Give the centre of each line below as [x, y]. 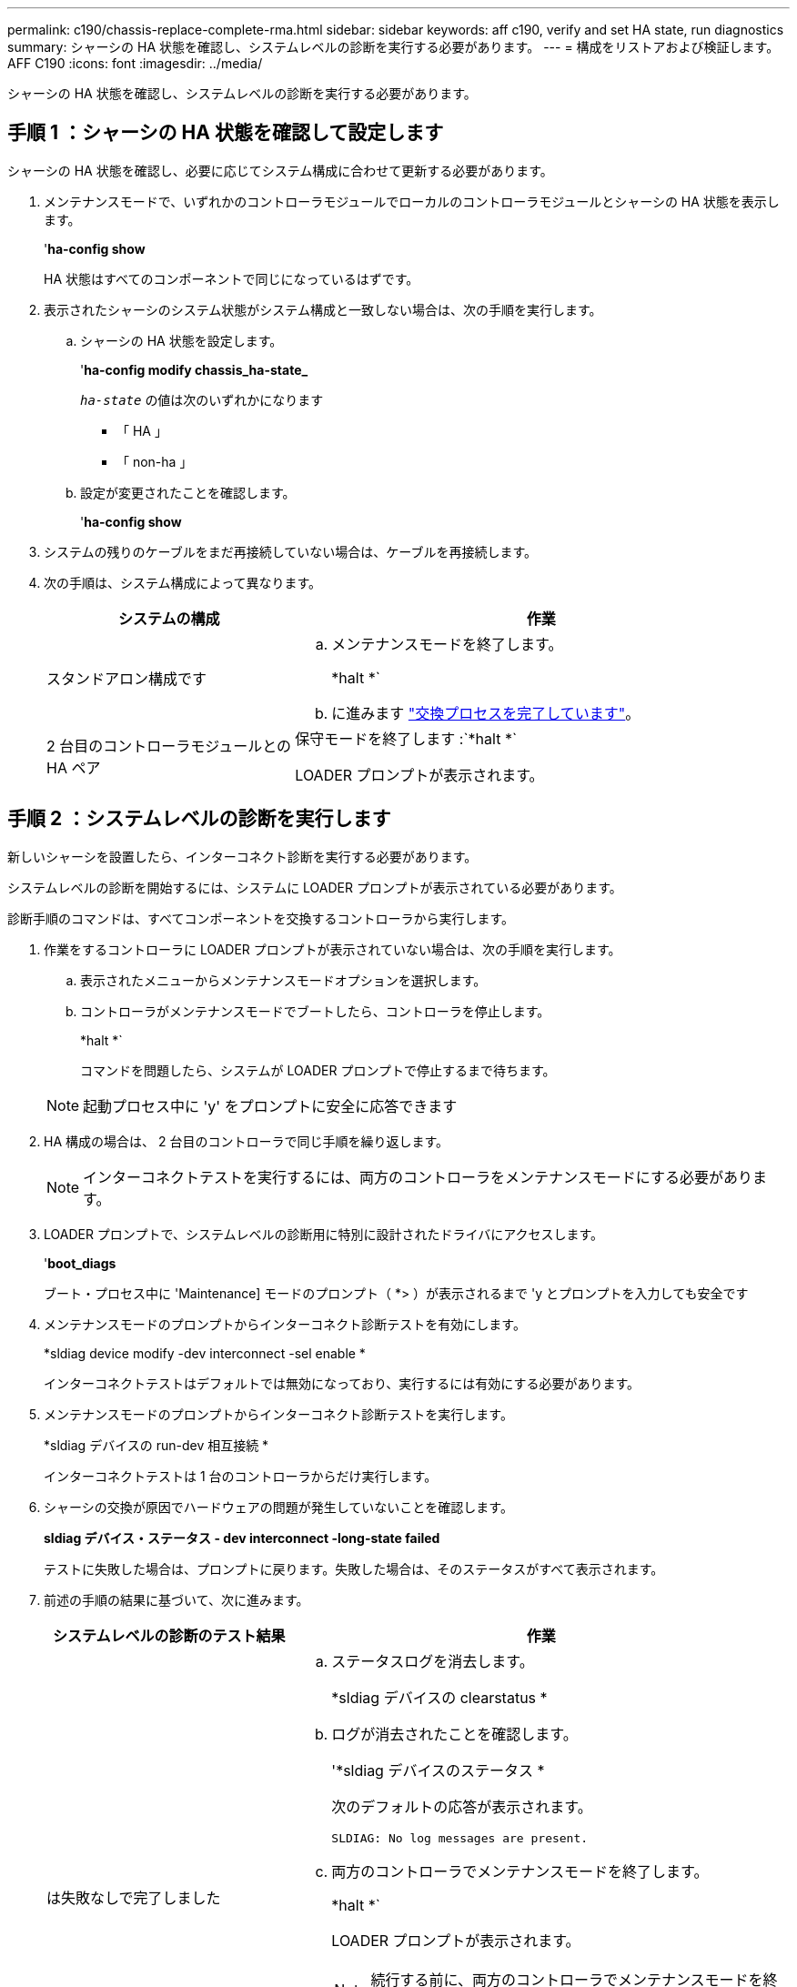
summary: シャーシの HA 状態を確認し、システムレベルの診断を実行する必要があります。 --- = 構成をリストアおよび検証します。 [393, 47]
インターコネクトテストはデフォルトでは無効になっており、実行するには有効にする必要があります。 [342, 1383]
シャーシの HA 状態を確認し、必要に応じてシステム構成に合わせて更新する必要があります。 [280, 170]
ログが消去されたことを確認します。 [454, 1734]
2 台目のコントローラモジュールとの [169, 746]
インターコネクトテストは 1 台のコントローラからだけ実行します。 [241, 1476]
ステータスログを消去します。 [433, 1661]
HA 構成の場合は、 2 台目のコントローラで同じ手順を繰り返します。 [247, 1141]
